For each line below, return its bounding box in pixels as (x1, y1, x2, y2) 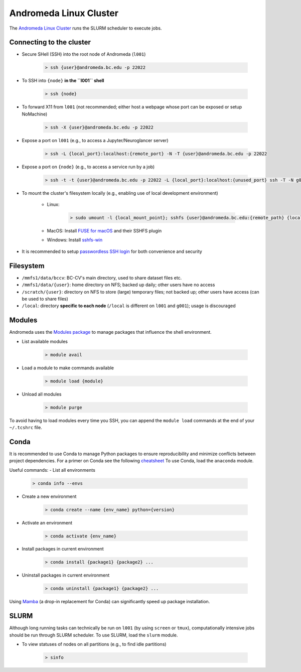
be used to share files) (22, 296, 69, 302)
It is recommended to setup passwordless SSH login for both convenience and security (22, 248, 203, 254)
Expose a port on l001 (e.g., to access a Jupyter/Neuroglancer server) (22, 137, 169, 143)
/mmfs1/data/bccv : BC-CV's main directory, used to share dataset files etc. (22, 275, 182, 281)
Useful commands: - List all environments (9, 467, 95, 473)
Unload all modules (22, 391, 62, 397)
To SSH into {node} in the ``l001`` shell (22, 78, 104, 84)
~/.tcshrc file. (9, 424, 42, 430)
